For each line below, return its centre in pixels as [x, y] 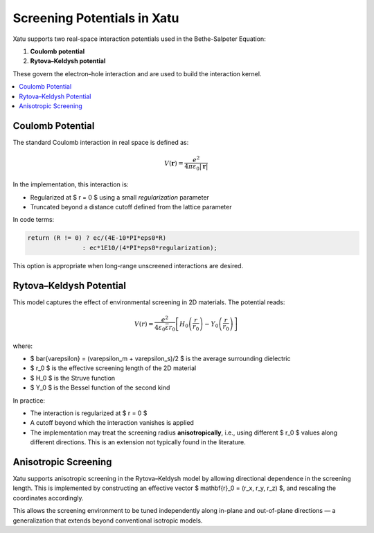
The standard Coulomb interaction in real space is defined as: [101, 142]
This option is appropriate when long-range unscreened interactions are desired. [128, 265]
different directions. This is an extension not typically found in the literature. [138, 442]
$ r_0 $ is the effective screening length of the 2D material [113, 368]
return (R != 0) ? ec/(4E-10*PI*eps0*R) [97, 238]
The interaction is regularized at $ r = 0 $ [89, 413]
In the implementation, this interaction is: [71, 184]
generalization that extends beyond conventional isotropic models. [108, 521]
